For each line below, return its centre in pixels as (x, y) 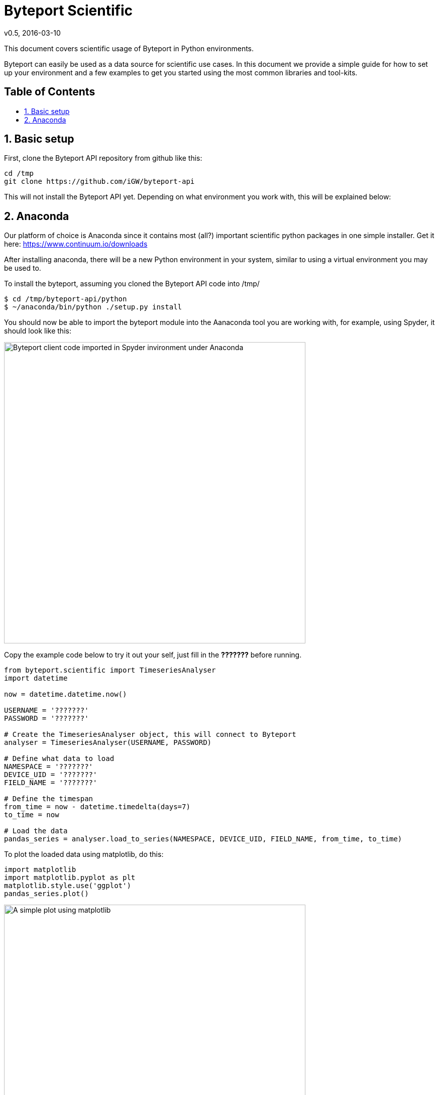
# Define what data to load (59, 759)
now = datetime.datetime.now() (66, 694)
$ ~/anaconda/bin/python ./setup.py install (93, 307)
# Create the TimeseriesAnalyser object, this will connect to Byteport (150, 735)
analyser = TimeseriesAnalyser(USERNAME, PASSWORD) (108, 743)
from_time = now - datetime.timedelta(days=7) (97, 807)
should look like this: (38, 331)
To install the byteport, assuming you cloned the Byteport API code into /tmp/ (132, 284)
